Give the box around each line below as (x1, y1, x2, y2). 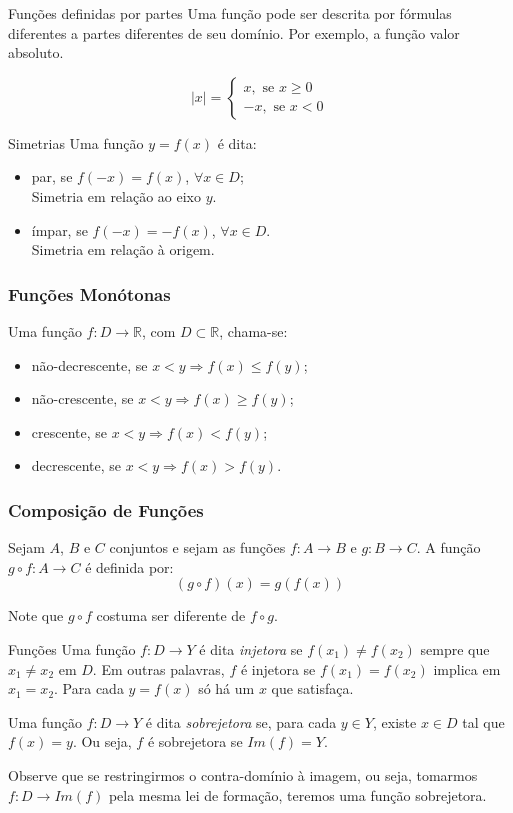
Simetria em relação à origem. (31, 239, 215, 260)
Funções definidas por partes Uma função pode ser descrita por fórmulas (8, 3, 452, 23)
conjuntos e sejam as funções (109, 537, 286, 558)
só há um (198, 678, 255, 699)
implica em (433, 658, 501, 679)
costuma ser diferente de (96, 605, 246, 626)
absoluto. (8, 42, 64, 63)
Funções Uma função (8, 638, 136, 659)
